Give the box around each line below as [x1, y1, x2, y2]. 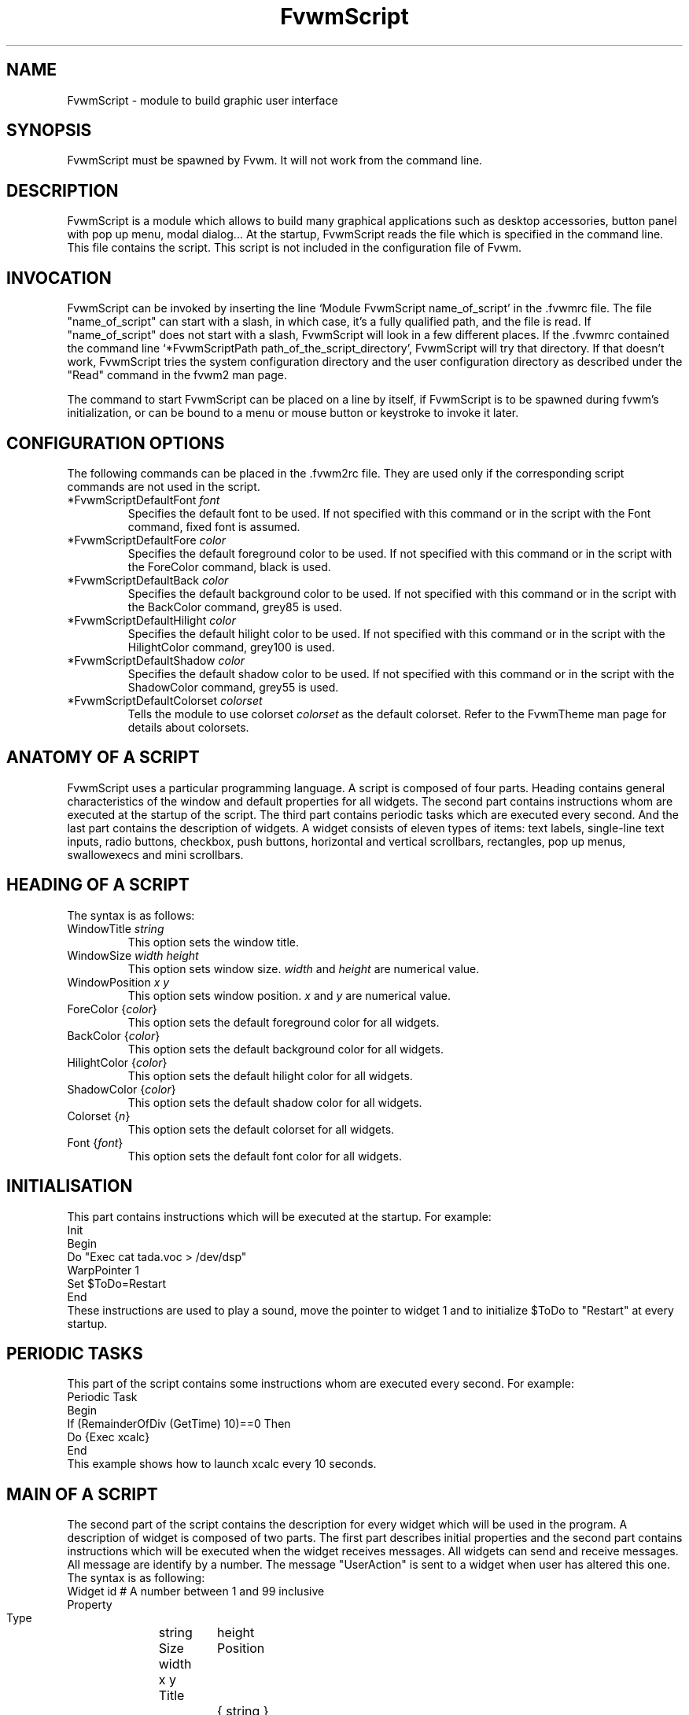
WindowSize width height [67, 948, 199, 962]
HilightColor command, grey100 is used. [127, 640, 335, 654]
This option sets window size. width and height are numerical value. [127, 961, 480, 976]
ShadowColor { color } [67, 1082, 176, 1096]
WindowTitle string [67, 921, 164, 935]
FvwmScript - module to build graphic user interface [67, 93, 338, 107]
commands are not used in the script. [67, 479, 260, 493]
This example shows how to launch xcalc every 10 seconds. [67, 1457, 377, 1471]
